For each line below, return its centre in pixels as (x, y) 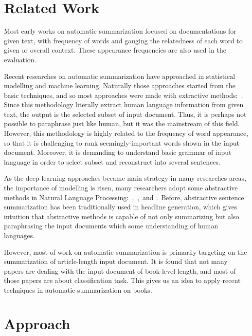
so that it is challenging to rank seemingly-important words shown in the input (122, 142)
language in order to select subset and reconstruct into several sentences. (112, 161)
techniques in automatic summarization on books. (78, 289)
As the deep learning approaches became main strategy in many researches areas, (125, 178)
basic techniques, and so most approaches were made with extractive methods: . (124, 95)
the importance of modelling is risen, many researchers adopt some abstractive (121, 188)
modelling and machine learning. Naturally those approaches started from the (120, 85)
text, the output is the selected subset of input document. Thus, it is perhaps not (125, 114)
